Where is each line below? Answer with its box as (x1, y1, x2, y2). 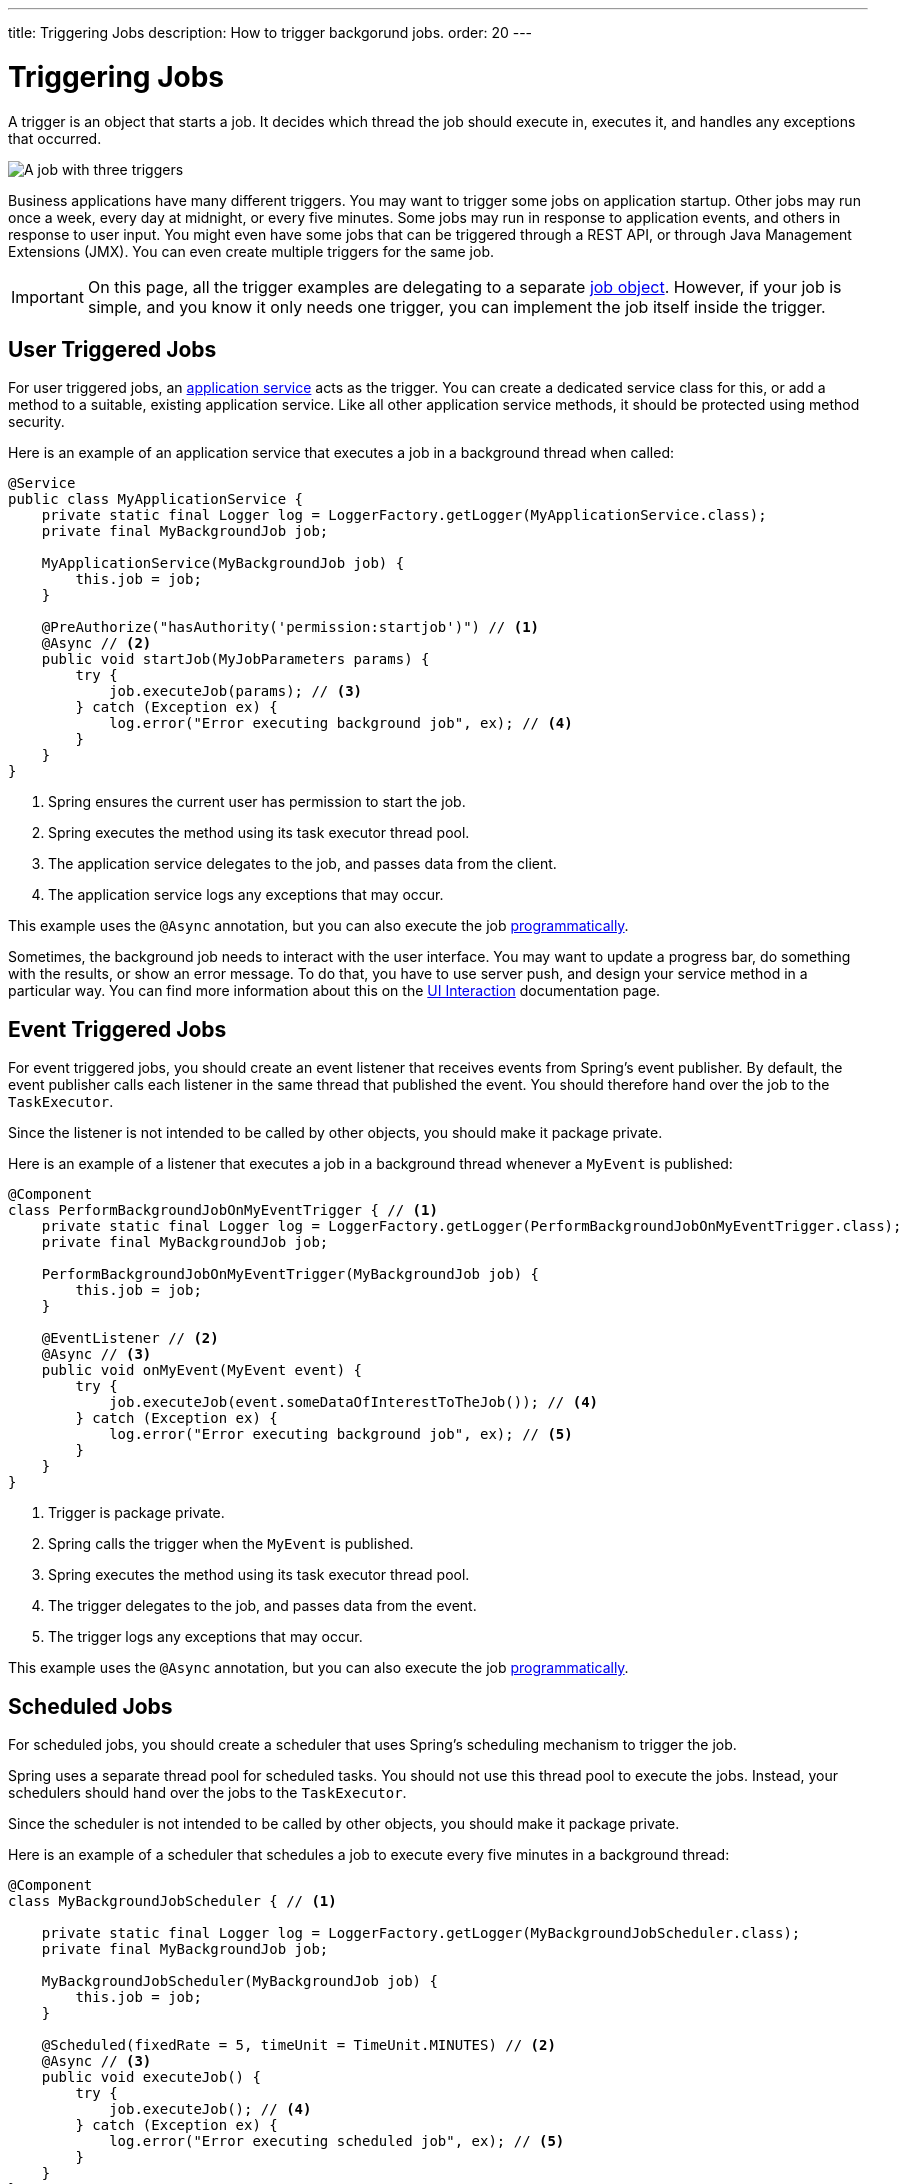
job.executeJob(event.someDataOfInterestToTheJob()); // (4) (109, 1394, 599, 1411)
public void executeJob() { (41, 2069, 261, 2086)
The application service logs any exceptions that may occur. (48, 886, 444, 904)
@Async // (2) (41, 635, 152, 652)
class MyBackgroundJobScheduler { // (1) (8, 1893, 337, 1910)
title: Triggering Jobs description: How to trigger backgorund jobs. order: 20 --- (8, 24, 533, 41)
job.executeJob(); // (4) (109, 2101, 312, 2118)
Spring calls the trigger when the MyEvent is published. (48, 1535, 414, 1553)
